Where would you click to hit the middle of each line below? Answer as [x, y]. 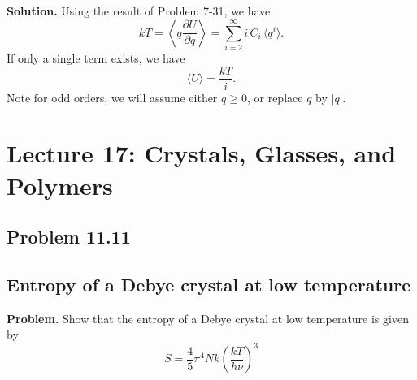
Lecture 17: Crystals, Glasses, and [202, 153]
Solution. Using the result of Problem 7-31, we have [139, 11]
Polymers [60, 185]
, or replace [275, 97]
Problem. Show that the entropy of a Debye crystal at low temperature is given [208, 318]
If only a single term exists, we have [96, 57]
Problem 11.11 [69, 237]
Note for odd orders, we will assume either [112, 97]
